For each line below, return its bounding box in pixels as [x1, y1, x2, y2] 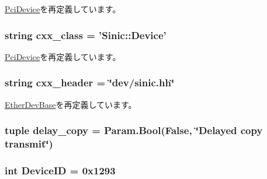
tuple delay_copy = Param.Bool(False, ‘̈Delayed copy [5, 123, 263, 138]
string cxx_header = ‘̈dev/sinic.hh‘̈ [5, 75, 175, 90]
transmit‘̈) [5, 136, 53, 151]
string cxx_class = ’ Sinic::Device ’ [5, 27, 167, 42]
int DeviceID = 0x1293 [5, 163, 116, 177]
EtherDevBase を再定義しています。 [5, 98, 137, 110]
